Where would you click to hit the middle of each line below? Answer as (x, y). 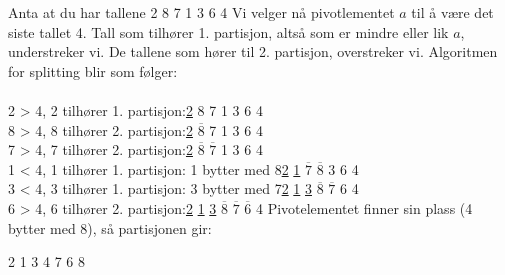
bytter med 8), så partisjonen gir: (110, 227)
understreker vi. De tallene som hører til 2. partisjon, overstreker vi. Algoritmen (253, 51)
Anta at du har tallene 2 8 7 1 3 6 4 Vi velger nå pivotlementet (201, 12)
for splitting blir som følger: (93, 70)
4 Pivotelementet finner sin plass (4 (364, 207)
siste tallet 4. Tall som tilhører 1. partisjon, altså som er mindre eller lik (228, 31)
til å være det (452, 12)
